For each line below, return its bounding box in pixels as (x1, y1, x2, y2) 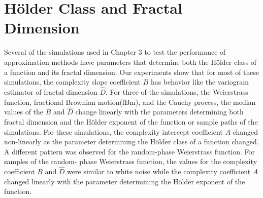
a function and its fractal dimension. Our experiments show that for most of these (4, 66, 259, 77)
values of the (4, 106, 44, 117)
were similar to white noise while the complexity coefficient (67, 166, 251, 177)
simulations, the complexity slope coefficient (4, 76, 141, 87)
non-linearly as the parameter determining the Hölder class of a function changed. (4, 136, 259, 147)
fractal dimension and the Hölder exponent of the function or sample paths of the (4, 116, 258, 127)
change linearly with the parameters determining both (75, 106, 244, 117)
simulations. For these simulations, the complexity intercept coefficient (4, 126, 223, 137)
